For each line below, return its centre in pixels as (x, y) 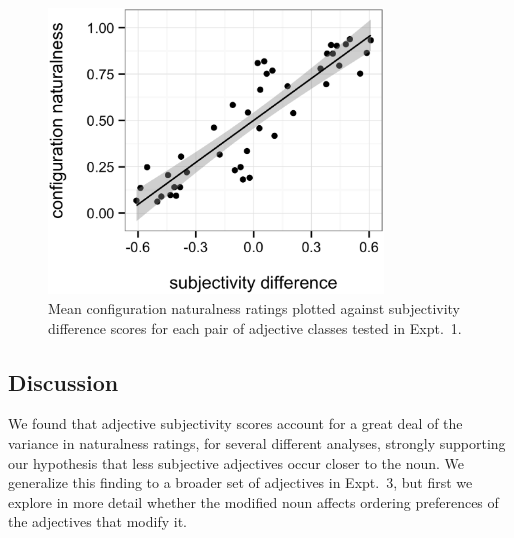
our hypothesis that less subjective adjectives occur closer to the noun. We (236, 462)
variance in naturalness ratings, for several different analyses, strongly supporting (257, 443)
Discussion (63, 381)
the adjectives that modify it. (97, 521)
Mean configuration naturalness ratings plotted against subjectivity (254, 308)
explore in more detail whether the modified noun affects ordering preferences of (253, 501)
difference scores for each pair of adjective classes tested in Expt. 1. (255, 327)
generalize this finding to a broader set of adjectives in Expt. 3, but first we (240, 482)
